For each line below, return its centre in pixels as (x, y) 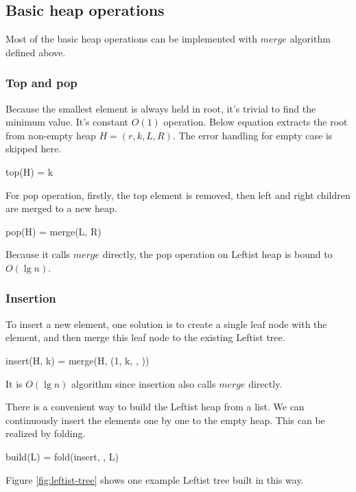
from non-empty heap (51, 135)
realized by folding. (46, 433)
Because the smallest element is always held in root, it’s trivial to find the (161, 108)
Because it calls (38, 254)
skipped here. (34, 149)
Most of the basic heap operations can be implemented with (131, 39)
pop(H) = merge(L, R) (54, 231)
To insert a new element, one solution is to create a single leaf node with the (166, 324)
